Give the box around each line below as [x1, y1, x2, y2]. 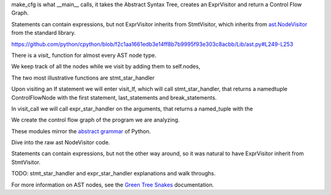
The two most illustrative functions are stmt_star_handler [11, 74, 155, 81]
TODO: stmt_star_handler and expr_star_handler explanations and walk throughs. [11, 170, 216, 177]
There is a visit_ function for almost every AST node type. [11, 51, 156, 59]
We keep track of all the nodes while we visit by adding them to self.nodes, [11, 63, 200, 70]
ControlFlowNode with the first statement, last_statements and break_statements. [11, 94, 217, 101]
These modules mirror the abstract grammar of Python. [11, 127, 151, 134]
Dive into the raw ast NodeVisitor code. [11, 139, 110, 146]
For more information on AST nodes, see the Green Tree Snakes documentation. [11, 181, 215, 188]
